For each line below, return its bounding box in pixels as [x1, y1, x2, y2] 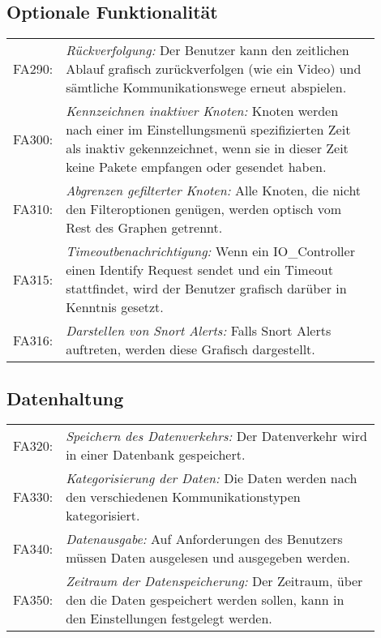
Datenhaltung [6, 385, 124, 410]
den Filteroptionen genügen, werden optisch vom [66, 199, 342, 219]
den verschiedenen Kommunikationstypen [66, 487, 301, 507]
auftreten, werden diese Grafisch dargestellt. [66, 340, 315, 359]
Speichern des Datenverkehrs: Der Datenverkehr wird [66, 426, 367, 446]
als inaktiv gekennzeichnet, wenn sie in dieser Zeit [66, 139, 349, 158]
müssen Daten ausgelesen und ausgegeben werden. [66, 548, 351, 567]
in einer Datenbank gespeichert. [66, 445, 246, 465]
